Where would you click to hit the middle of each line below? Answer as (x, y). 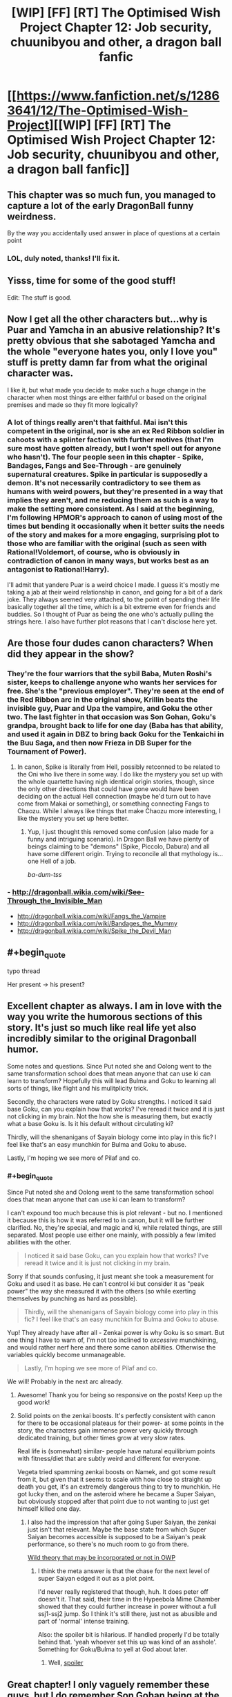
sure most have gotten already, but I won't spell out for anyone (114, 448)
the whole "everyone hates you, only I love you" (113, 352)
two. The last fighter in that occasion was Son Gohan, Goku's (112, 717)
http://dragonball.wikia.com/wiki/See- (78, 892)
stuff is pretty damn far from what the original (107, 362)
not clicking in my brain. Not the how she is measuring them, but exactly (110, 1116)
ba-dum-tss (45, 874)
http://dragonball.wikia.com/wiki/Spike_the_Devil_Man (94, 931)
